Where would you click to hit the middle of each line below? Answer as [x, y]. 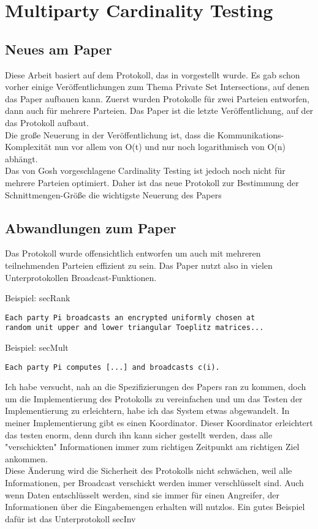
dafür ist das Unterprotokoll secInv [70, 518]
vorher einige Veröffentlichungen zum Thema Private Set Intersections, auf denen [157, 87]
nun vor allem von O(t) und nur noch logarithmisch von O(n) [170, 147]
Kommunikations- [251, 134]
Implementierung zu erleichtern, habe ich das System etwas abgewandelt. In [147, 411]
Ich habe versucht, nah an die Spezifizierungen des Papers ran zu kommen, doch [156, 387]
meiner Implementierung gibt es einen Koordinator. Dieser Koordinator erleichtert [159, 423]
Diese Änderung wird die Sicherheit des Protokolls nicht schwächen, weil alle [149, 471]
